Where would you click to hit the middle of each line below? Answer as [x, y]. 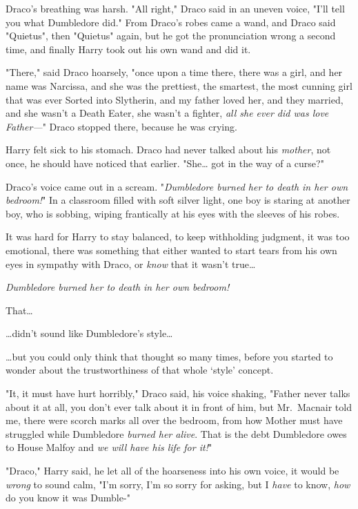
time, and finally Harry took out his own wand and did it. [128, 49]
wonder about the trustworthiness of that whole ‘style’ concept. [140, 370]
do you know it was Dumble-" [68, 498]
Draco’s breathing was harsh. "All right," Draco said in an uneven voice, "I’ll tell [175, 8]
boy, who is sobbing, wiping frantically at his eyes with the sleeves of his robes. [173, 213]
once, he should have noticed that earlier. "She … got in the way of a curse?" [165, 163]
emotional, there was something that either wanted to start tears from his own [171, 250]
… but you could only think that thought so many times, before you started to [169, 356]
